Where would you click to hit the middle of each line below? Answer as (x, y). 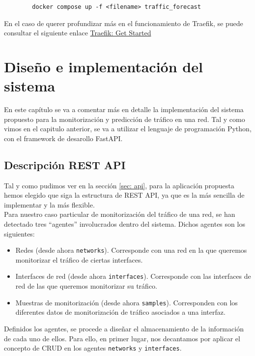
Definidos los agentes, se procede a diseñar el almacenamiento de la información (124, 328)
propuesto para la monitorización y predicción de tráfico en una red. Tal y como (125, 119)
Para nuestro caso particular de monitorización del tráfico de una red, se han (120, 214)
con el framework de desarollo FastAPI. (63, 138)
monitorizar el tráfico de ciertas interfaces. (79, 259)
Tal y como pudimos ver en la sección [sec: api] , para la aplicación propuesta (119, 185)
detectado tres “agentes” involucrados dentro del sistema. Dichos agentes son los (125, 224)
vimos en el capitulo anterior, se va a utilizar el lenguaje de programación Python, (128, 129)
